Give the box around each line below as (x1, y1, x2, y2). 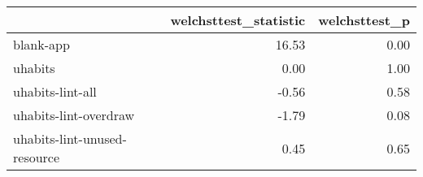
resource (13, 148, 60, 166)
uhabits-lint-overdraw (13, 106, 135, 124)
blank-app (13, 35, 70, 54)
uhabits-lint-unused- (13, 129, 127, 148)
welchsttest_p (318, 11, 410, 29)
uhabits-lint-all (13, 82, 97, 101)
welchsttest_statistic (170, 11, 306, 29)
